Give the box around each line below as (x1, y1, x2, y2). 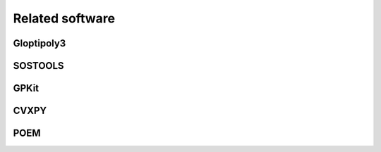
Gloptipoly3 (13, 37, 66, 49)
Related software (13, 11, 116, 26)
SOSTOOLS (13, 60, 64, 72)
